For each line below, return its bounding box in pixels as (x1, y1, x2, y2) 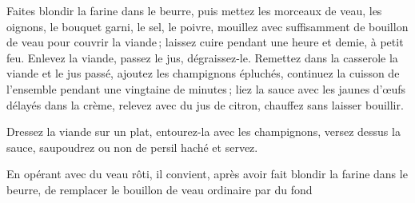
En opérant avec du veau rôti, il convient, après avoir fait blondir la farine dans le (6, 165, 408, 182)
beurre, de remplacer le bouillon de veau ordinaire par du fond (6, 181, 313, 197)
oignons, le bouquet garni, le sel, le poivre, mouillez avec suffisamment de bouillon (6, 18, 409, 34)
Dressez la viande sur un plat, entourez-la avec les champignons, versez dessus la (6, 123, 401, 140)
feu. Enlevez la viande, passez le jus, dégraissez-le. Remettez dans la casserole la (6, 49, 398, 66)
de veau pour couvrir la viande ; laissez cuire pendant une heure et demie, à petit (6, 34, 404, 50)
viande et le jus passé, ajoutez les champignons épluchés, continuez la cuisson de (6, 65, 400, 82)
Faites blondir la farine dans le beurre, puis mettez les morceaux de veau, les (6, 2, 382, 18)
